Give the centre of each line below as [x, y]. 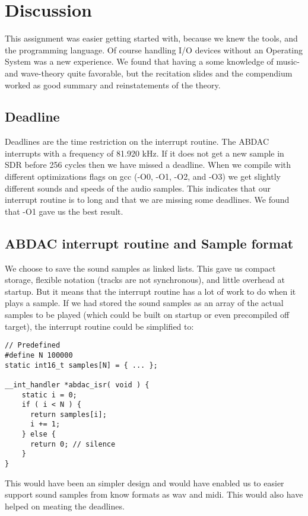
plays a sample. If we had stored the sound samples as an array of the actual [144, 303]
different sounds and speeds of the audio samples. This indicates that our [138, 188]
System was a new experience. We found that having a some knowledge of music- [152, 61]
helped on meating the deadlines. [65, 506]
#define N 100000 [39, 355]
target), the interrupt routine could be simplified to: [99, 326]
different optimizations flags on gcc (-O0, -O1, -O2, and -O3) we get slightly [143, 176]
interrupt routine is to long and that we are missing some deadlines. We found [147, 200]
